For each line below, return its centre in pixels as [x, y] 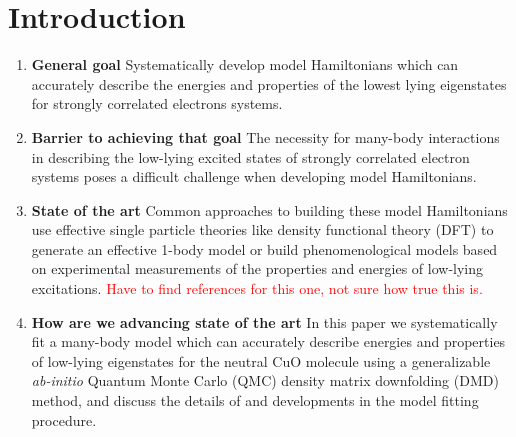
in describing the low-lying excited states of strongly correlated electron [250, 156]
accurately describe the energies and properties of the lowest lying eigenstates [269, 83]
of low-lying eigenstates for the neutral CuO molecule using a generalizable [261, 360]
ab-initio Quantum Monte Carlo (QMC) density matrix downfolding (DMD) [265, 380]
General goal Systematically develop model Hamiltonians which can [245, 64]
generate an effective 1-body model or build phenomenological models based [264, 248]
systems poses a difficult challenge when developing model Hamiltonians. [254, 176]
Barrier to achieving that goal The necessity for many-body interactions [265, 136]
